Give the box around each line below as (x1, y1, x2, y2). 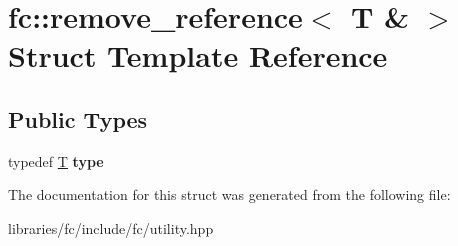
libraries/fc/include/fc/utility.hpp (8, 217, 214, 238)
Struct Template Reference (8, 35, 388, 76)
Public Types (8, 103, 148, 134)
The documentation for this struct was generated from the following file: (8, 184, 451, 205)
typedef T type (8, 150, 104, 171)
